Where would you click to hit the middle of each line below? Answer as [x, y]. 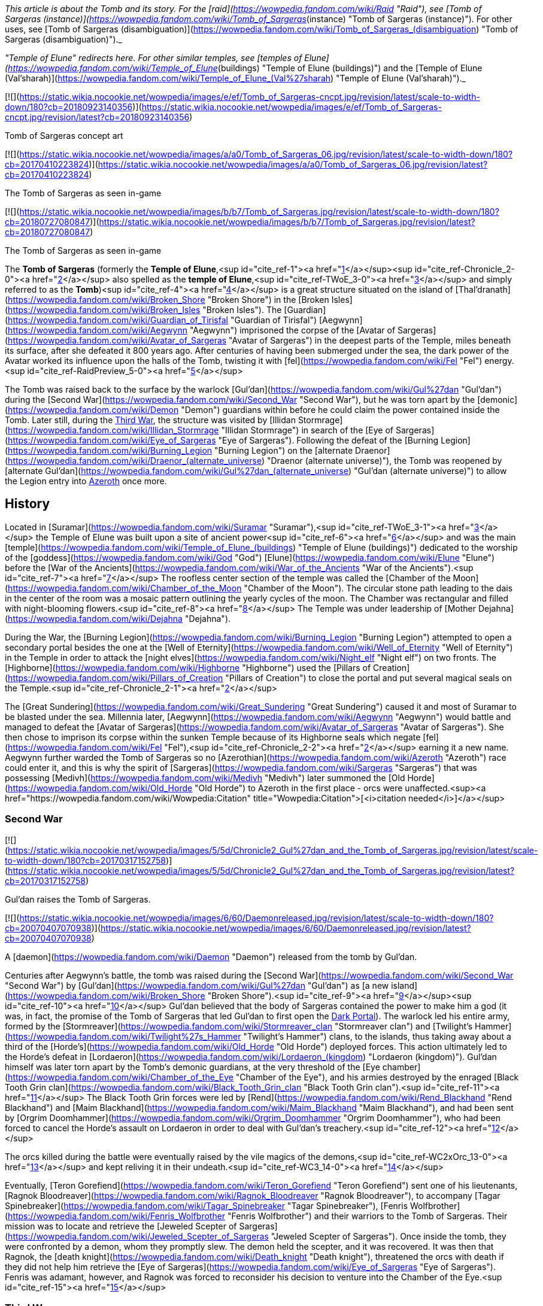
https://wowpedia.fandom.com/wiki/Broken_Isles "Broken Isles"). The [145, 310]
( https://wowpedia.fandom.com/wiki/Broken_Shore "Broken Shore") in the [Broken [167, 300]
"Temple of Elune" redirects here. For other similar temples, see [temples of [154, 58]
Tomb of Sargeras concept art [64, 136]
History [28, 504]
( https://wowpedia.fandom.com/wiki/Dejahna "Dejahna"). [118, 618]
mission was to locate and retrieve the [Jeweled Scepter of [121, 1226]
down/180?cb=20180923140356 [69, 107]
